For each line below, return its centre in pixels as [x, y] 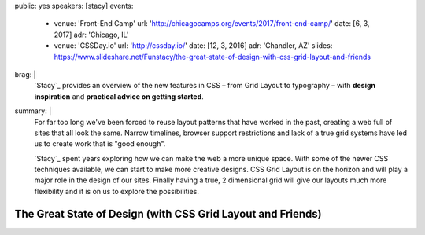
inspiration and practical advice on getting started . [119, 96]
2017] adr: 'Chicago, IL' [91, 35]
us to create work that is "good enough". [100, 144]
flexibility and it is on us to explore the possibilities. [117, 191]
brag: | [25, 74]
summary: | [33, 111]
